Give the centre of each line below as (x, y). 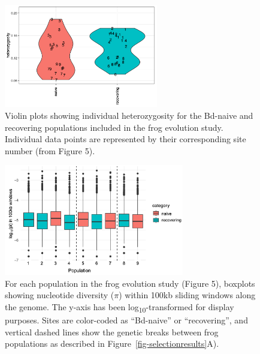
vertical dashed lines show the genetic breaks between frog (112, 331)
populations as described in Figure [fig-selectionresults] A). (112, 343)
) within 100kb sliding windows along (187, 295)
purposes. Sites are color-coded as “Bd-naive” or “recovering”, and (126, 320)
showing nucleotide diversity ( (60, 295)
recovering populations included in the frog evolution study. (114, 127)
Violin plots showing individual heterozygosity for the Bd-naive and (129, 115)
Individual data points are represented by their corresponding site (126, 139)
